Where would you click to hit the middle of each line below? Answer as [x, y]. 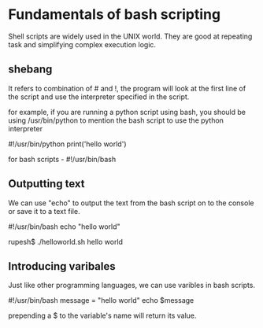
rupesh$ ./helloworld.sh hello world [66, 241]
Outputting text [46, 184]
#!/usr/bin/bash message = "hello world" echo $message [101, 300]
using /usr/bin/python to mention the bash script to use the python [116, 120]
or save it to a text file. [44, 211]
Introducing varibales [62, 266]
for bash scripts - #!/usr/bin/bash [62, 159]
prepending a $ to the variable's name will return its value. [102, 315]
